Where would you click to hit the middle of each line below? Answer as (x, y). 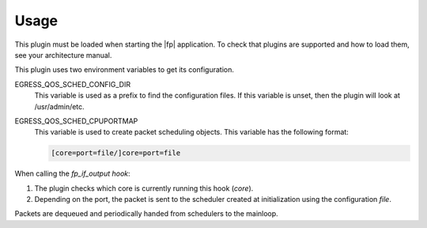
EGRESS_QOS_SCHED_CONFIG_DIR (72, 84)
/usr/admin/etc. (59, 106)
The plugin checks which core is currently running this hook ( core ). (144, 188)
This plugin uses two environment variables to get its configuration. (125, 70)
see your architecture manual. (63, 55)
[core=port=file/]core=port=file (116, 153)
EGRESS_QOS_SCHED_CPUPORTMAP (76, 121)
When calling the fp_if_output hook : (72, 173)
